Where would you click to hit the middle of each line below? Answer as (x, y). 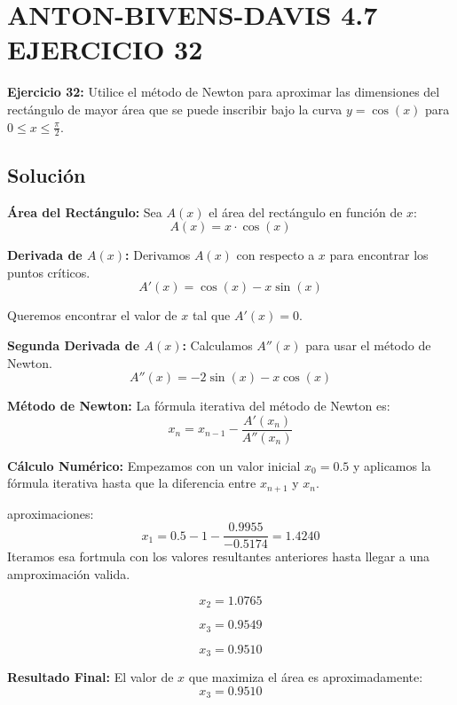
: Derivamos (158, 255)
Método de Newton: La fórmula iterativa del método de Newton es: (199, 406)
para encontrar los (379, 255)
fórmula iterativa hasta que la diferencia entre (132, 483)
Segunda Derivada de (74, 345)
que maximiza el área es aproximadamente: (306, 677)
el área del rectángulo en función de (306, 211)
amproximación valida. (69, 574)
